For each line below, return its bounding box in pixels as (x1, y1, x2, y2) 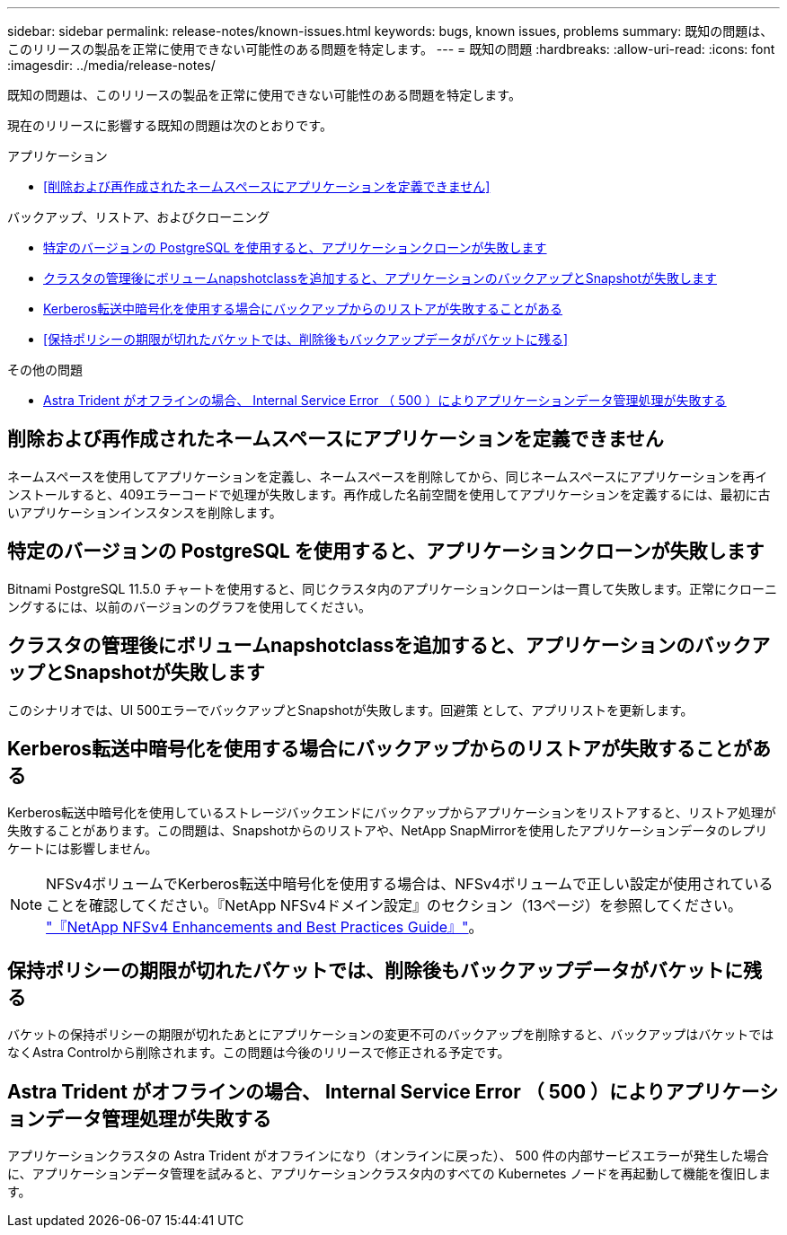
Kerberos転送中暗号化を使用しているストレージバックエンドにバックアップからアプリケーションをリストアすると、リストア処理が (7, 805, 776, 821)
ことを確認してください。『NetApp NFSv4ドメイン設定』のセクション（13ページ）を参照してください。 (46, 896, 743, 915)
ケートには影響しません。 (7, 841, 158, 857)
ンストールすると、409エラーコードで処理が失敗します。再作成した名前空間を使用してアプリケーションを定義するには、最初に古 (7, 486, 771, 502)
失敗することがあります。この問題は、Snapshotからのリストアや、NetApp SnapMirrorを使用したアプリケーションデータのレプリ (7, 823, 768, 839)
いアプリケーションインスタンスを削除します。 (7, 504, 282, 520)
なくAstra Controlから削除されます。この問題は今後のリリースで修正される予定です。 (7, 1045, 510, 1061)
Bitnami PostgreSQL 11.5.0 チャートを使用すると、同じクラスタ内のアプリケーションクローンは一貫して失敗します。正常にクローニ (7, 580, 778, 596)
